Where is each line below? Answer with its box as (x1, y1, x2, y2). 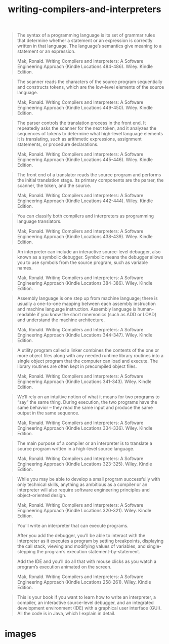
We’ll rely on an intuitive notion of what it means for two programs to (17, 394, 160, 400)
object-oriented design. (17, 493, 67, 499)
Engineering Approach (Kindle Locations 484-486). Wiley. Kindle (17, 63, 153, 69)
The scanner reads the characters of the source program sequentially (17, 79, 163, 85)
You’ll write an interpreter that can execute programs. (17, 523, 129, 529)
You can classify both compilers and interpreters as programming (17, 213, 154, 219)
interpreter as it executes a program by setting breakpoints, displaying (17, 538, 164, 544)
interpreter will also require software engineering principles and (17, 487, 150, 493)
